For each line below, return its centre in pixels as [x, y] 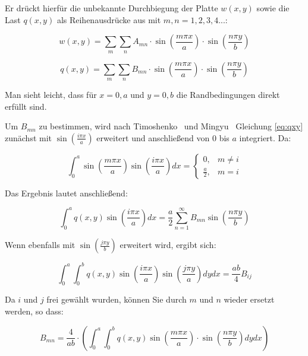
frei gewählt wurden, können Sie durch [117, 299]
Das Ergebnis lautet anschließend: [66, 193]
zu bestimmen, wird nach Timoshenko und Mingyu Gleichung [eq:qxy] [171, 126]
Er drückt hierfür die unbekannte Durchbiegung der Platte [111, 8]
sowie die [273, 8]
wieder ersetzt [249, 299]
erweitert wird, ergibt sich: [168, 245]
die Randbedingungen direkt [228, 94]
